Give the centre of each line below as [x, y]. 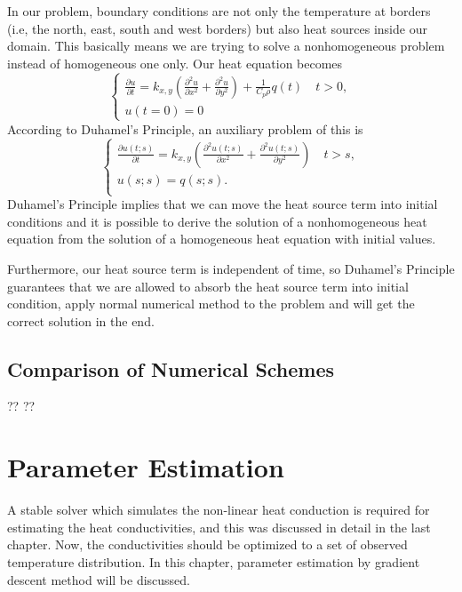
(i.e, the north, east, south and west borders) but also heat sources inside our [217, 28]
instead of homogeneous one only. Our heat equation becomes [175, 63]
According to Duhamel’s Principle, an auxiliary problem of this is [185, 128]
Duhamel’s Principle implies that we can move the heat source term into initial [223, 204]
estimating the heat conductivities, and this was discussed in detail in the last [219, 527]
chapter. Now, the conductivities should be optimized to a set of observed [207, 544]
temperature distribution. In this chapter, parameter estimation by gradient [214, 561]
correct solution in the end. [81, 320]
